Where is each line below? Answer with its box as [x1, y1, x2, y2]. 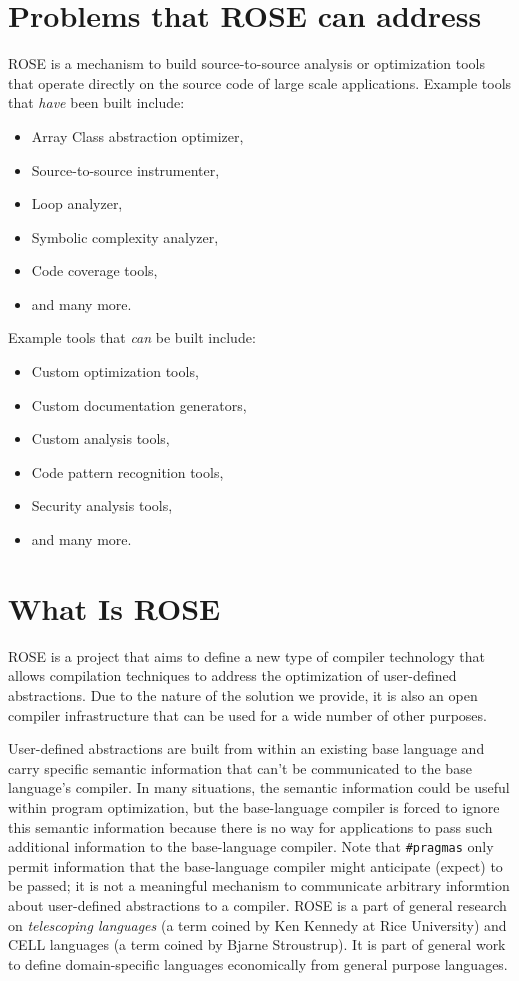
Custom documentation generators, [31, 394, 247, 415]
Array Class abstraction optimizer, [31, 125, 244, 146]
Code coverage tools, [31, 260, 158, 281]
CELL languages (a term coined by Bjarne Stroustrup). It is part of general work [8, 934, 506, 955]
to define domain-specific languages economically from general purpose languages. [8, 953, 508, 974]
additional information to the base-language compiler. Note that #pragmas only [8, 836, 494, 857]
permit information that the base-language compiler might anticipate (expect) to [8, 855, 503, 876]
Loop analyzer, [31, 193, 123, 214]
